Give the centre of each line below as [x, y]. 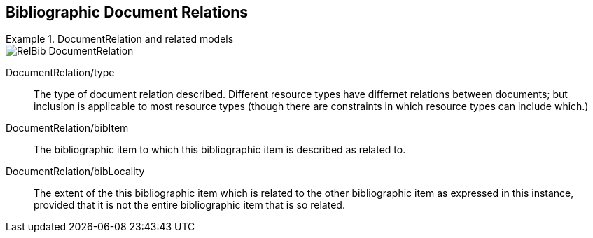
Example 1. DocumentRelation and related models [120, 39]
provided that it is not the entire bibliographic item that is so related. [189, 205]
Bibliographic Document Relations [127, 12]
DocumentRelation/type [60, 73]
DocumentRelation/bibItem [67, 128]
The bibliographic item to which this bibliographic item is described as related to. [220, 150]
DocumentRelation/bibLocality [75, 171]
